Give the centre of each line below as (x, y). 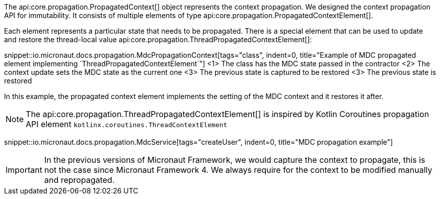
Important (24, 170)
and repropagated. (79, 180)
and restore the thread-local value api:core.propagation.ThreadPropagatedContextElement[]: (158, 39)
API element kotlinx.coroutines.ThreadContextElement (127, 124)
